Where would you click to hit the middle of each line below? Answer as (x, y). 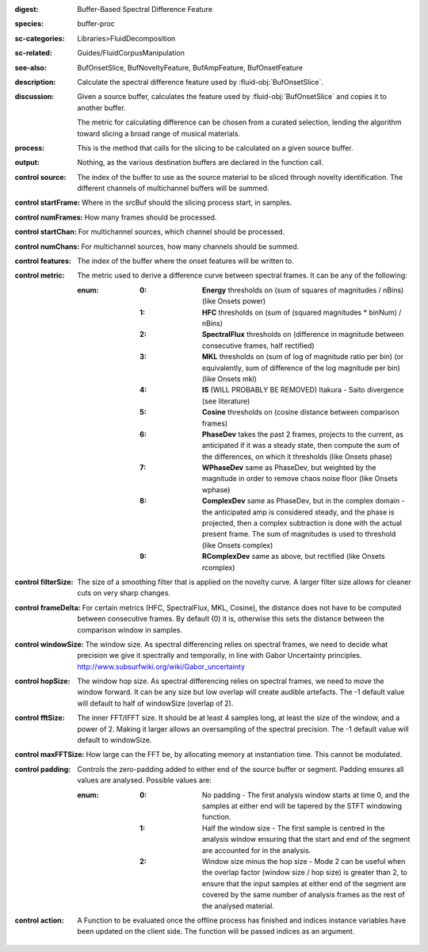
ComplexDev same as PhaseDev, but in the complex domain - (304, 501)
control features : (43, 261)
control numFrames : (49, 217)
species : (29, 24)
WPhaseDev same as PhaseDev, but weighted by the (289, 468)
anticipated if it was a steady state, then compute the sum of (301, 445)
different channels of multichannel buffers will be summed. (173, 188)
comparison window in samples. (130, 629)
